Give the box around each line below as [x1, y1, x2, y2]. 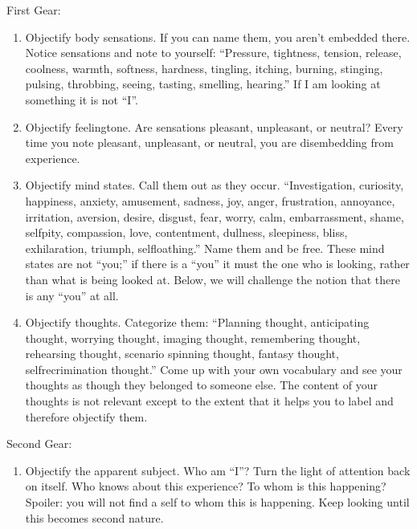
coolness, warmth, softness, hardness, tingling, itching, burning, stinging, [25, 59, 383, 76]
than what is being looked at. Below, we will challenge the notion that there [25, 271, 400, 287]
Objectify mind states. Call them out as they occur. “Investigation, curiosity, [25, 177, 404, 193]
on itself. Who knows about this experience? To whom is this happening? [25, 478, 386, 494]
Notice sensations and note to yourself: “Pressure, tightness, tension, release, [25, 44, 402, 61]
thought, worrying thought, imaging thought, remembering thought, [25, 329, 361, 346]
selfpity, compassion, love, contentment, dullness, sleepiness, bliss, [25, 224, 348, 241]
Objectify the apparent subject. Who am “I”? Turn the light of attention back [25, 462, 411, 478]
